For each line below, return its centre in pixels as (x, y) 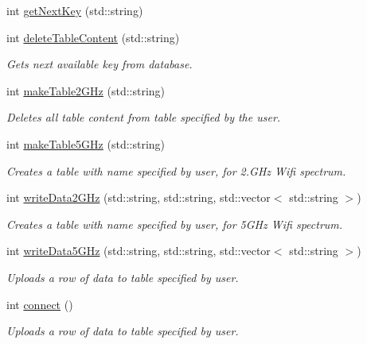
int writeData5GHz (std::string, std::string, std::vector (139, 251)
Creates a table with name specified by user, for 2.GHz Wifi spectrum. (176, 170)
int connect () (40, 304)
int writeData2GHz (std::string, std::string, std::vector (139, 197)
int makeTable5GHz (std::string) (86, 143)
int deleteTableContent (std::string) (93, 37)
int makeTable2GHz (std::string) (86, 90)
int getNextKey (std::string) (75, 10)
